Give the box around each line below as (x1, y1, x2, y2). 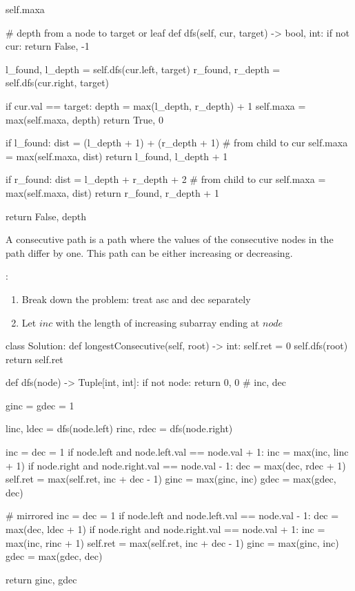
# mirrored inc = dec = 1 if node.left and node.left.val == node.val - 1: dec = (6, 508, 339, 523)
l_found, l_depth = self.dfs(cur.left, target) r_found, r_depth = (6, 61, 281, 76)
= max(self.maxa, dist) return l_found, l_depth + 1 (6, 148, 228, 163)
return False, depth (6, 209, 87, 223)
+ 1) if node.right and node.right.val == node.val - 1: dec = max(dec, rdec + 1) (6, 458, 346, 472)
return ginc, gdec (6, 572, 77, 586)
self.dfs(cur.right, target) (6, 75, 110, 90)
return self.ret (6, 351, 63, 366)
